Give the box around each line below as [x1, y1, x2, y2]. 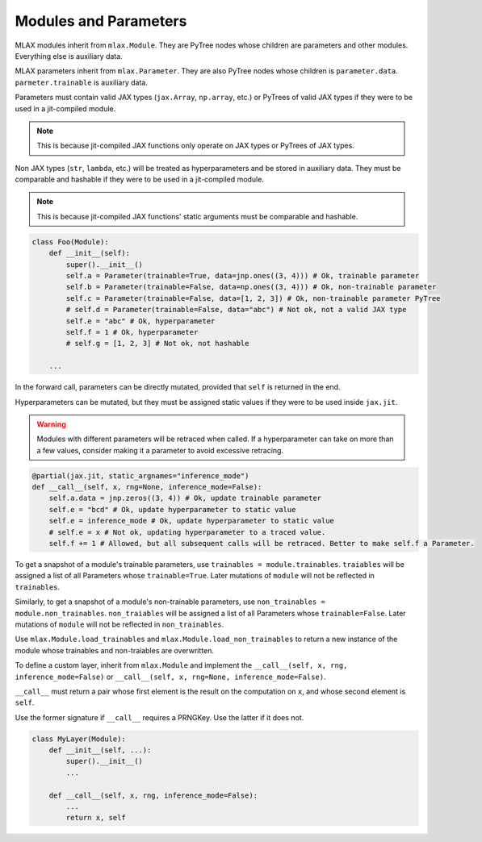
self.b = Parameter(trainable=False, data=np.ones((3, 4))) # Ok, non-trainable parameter [65, 282, 437, 292]
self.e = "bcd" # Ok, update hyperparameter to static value [48, 505, 296, 514]
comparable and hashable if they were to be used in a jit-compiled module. [15, 174, 264, 185]
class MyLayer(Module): [31, 734, 127, 744]
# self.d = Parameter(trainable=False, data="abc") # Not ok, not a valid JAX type [65, 305, 407, 315]
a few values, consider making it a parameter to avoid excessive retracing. [36, 445, 284, 455]
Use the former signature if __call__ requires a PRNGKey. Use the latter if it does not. [15, 712, 304, 722]
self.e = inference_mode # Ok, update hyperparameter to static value [48, 516, 335, 526]
